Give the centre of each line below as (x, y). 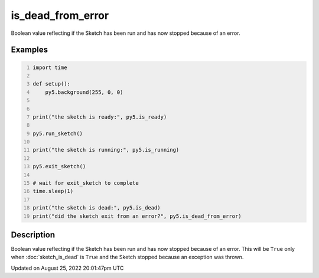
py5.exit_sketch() (59, 166)
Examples (30, 50)
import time (50, 67)
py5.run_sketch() (58, 133)
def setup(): (52, 84)
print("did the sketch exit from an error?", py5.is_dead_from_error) (137, 216)
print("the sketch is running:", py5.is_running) (106, 150)
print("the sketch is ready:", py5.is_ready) (100, 117)
